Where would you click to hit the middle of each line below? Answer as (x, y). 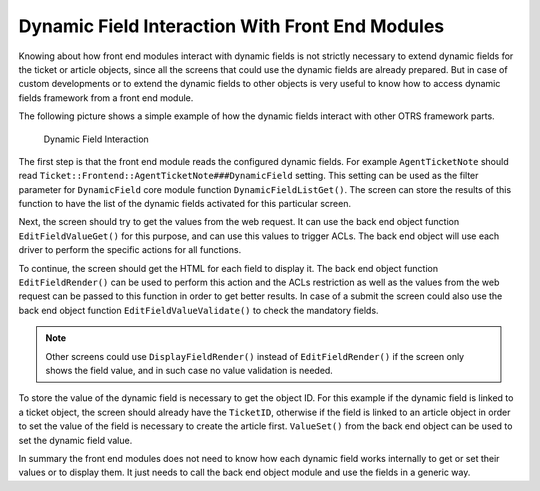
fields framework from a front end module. (106, 97)
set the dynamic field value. (75, 440)
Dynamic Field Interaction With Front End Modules (231, 26)
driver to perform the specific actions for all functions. (130, 250)
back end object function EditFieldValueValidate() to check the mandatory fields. (198, 310)
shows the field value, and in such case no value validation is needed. (189, 370)
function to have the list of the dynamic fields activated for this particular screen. (185, 204)
